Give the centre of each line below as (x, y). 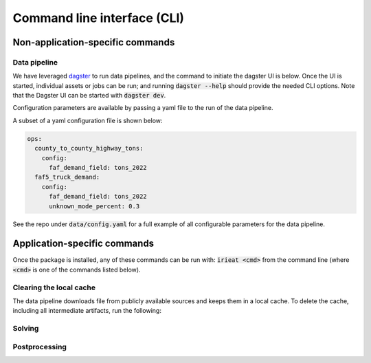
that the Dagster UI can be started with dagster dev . (89, 96)
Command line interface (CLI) (99, 18)
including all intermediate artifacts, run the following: (87, 311)
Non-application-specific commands (94, 42)
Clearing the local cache (54, 287)
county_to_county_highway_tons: (89, 148)
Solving (26, 329)
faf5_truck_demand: (67, 177)
